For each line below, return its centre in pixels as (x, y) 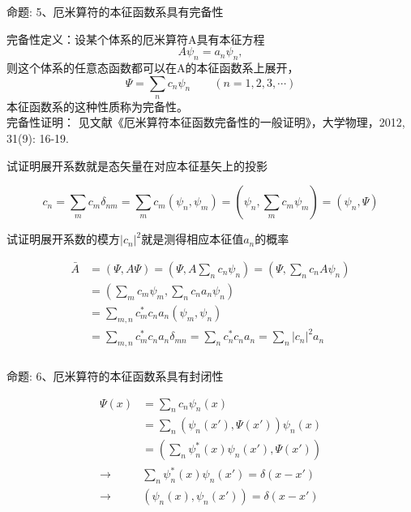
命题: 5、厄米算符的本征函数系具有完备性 (115, 11)
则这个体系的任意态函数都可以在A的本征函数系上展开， (153, 67)
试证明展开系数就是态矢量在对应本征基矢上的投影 (137, 165)
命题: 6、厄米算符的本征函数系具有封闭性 (115, 376)
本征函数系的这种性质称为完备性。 (97, 106)
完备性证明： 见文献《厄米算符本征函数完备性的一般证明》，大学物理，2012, (206, 122)
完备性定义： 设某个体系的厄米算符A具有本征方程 (136, 39)
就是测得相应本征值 (193, 239)
